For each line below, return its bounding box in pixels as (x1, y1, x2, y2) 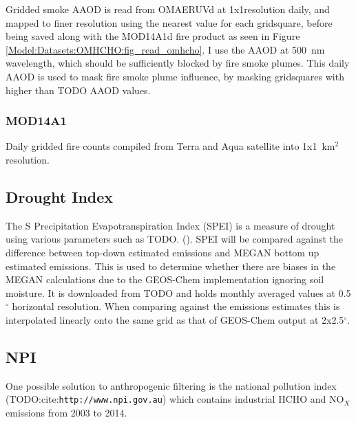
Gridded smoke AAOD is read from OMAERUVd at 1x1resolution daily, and (6, 2, 330, 16)
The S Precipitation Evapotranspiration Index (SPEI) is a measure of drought (6, 218, 335, 232)
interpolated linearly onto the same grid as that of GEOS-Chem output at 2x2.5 (6, 312, 344, 326)
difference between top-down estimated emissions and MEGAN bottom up (6, 245, 320, 259)
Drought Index (6, 186, 114, 207)
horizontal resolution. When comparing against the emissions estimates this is (12, 299, 340, 313)
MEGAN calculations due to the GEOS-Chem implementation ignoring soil (6, 272, 324, 287)
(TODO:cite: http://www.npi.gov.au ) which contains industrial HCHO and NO (6, 392, 344, 406)
